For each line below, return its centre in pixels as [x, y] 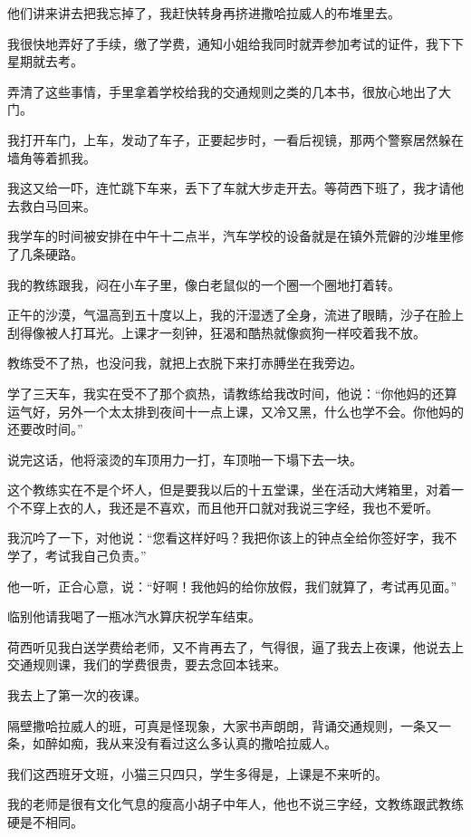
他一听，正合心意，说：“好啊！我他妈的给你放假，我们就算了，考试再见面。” [232, 586]
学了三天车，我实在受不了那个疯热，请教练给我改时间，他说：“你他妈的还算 [232, 393]
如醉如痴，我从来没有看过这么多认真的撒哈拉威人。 [184, 743]
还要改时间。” [45, 429]
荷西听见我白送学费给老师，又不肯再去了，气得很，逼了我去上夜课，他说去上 [235, 646]
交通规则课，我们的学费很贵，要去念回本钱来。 [147, 664]
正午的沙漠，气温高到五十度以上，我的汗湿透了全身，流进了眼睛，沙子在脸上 [235, 315]
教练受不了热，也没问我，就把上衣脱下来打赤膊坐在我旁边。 [185, 363]
